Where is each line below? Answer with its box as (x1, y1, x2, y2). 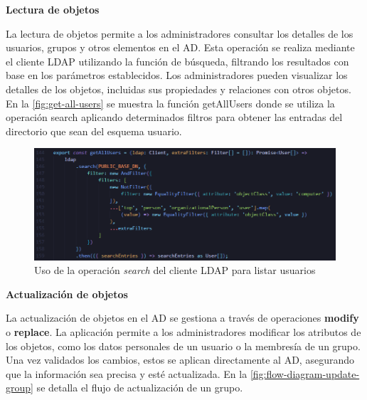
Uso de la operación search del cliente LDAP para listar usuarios (34, 263, 316, 278)
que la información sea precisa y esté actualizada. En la (6, 366, 248, 381)
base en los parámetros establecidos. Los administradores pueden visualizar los (6, 68, 348, 83)
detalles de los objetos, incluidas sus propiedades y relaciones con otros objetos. (6, 81, 351, 96)
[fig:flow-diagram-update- (250, 366, 360, 381)
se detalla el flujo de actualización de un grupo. (36, 380, 243, 395)
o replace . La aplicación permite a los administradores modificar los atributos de (6, 324, 361, 339)
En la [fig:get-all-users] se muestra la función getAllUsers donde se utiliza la (6, 95, 335, 110)
